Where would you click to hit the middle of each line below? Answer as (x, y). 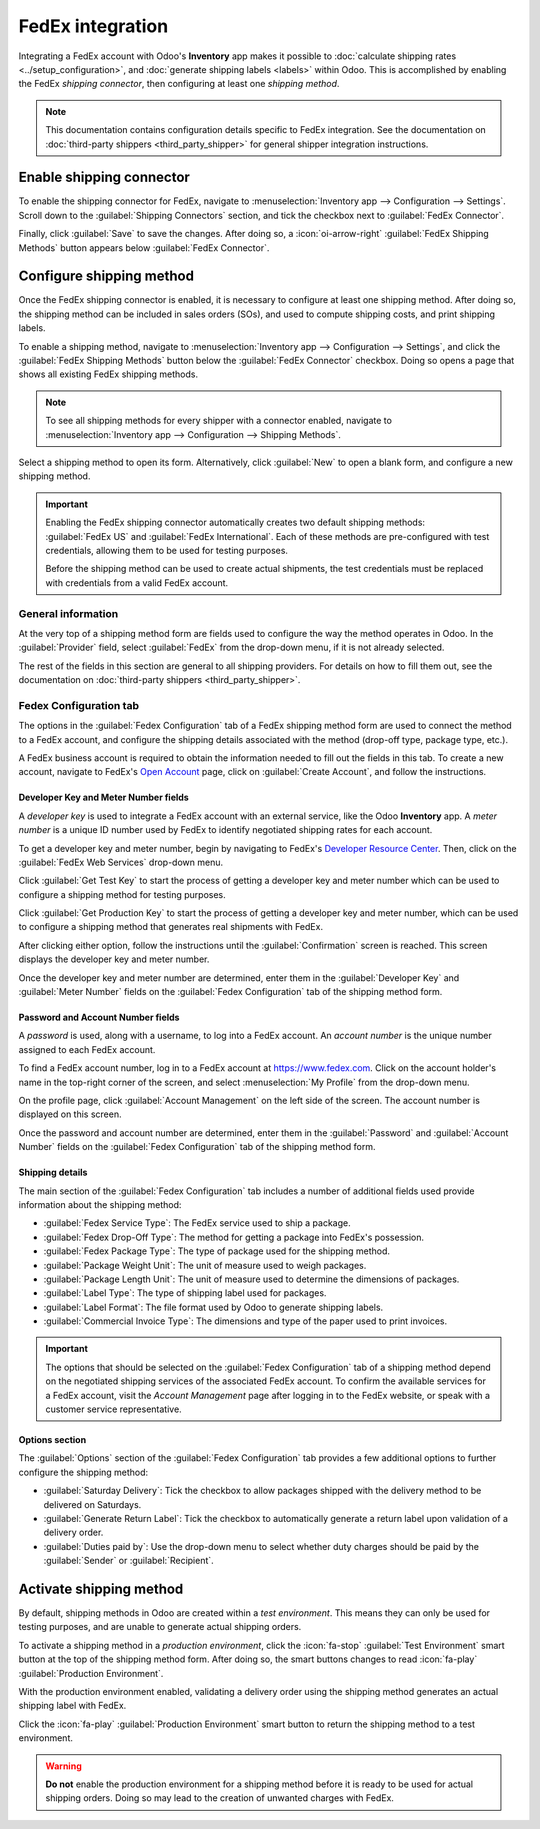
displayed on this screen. (70, 1114)
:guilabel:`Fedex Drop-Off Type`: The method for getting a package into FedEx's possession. (234, 1237)
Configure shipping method (106, 276)
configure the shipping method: (83, 1472)
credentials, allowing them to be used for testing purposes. (167, 550)
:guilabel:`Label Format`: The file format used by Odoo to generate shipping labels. (213, 1307)
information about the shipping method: (100, 1204)
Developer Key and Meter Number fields (103, 797)
